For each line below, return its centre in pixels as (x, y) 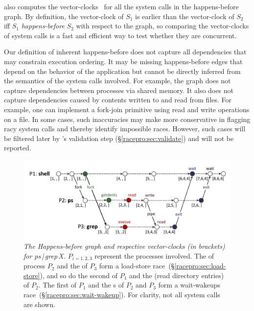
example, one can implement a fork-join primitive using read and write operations (127, 109)
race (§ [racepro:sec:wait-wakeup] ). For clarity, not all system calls (122, 295)
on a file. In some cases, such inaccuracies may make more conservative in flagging (127, 119)
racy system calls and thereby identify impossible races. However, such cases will (125, 129)
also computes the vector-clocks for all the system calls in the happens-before (121, 6)
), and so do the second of (79, 275)
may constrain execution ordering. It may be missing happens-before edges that (123, 61)
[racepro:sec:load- (200, 266)
